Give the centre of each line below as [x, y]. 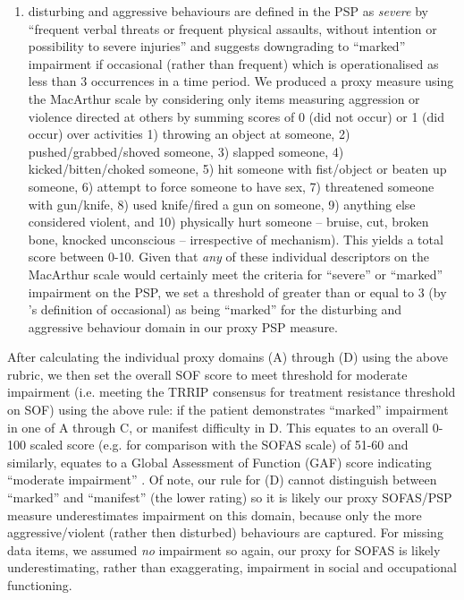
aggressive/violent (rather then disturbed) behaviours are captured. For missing [225, 532]
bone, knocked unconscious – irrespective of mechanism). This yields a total [236, 239]
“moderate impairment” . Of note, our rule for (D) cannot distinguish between [222, 480]
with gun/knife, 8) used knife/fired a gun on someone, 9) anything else [222, 204]
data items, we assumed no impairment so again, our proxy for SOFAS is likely [224, 549]
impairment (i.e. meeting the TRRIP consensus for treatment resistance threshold [232, 392]
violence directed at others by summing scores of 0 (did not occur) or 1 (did [236, 116]
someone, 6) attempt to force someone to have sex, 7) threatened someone [231, 186]
